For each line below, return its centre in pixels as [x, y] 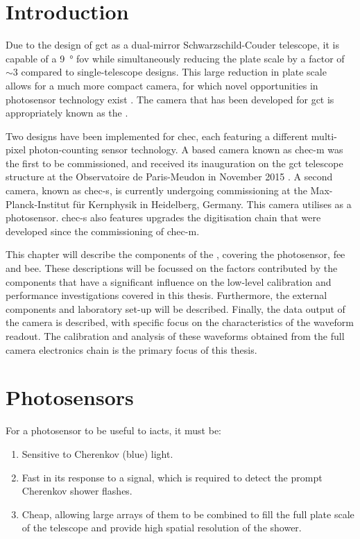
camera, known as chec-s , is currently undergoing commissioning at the [156, 190]
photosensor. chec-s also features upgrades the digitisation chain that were [163, 217]
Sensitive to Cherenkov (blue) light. [97, 453]
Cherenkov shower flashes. [77, 491]
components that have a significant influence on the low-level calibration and [169, 281]
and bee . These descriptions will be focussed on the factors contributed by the [172, 268]
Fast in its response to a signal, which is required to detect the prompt [172, 477]
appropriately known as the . [67, 113]
